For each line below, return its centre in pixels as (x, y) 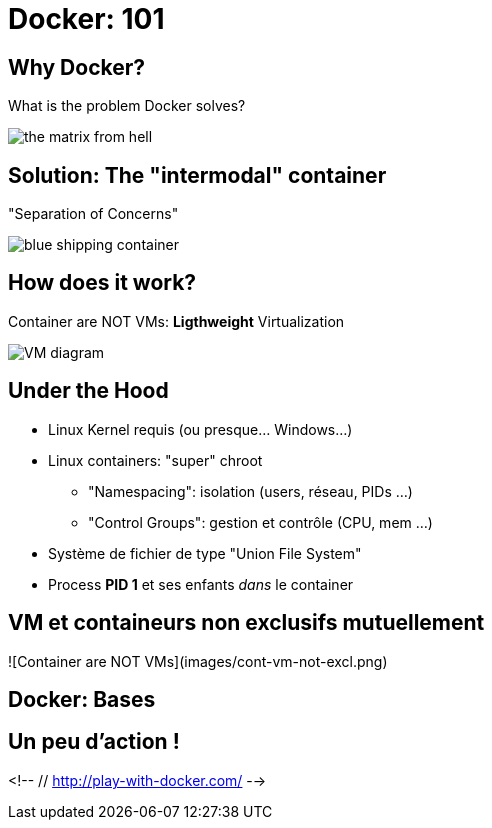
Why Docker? (77, 67)
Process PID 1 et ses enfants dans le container (201, 584)
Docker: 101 (86, 19)
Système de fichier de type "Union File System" (205, 553)
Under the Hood (88, 391)
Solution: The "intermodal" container (197, 175)
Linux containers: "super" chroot (155, 460)
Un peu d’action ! (94, 742)
